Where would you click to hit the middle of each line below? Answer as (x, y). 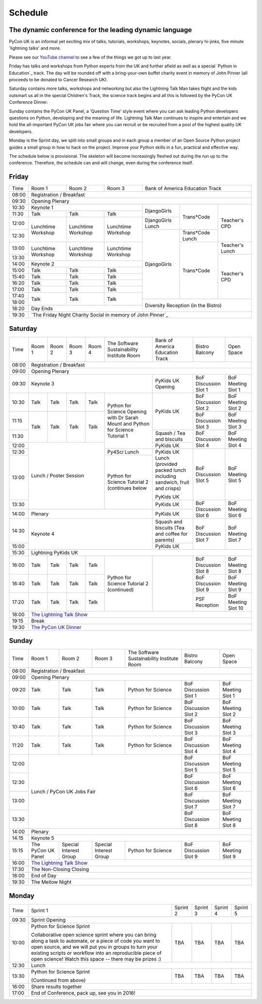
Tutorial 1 (117, 436)
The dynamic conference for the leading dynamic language (100, 30)
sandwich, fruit (172, 482)
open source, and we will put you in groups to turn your (94, 947)
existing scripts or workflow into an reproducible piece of (96, 953)
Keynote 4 (43, 534)
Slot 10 (236, 608)
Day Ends (42, 309)
